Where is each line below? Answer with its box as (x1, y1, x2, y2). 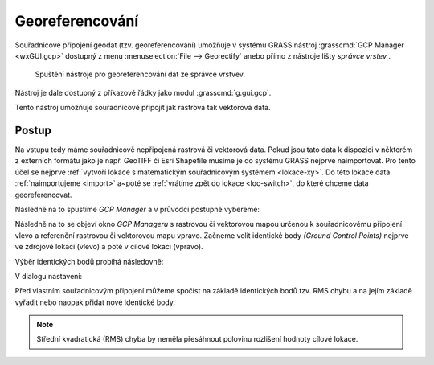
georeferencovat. (14, 190, 72, 199)
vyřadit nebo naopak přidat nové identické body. (14, 297, 176, 307)
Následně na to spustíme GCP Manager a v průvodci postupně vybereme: (14, 204, 260, 214)
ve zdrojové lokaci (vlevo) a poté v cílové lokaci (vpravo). (14, 242, 204, 252)
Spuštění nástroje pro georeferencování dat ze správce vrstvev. (35, 69, 245, 80)
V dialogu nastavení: (14, 271, 83, 281)
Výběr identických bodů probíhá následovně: (14, 256, 164, 266)
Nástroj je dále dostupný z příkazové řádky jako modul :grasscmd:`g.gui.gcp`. (14, 88, 272, 97)
